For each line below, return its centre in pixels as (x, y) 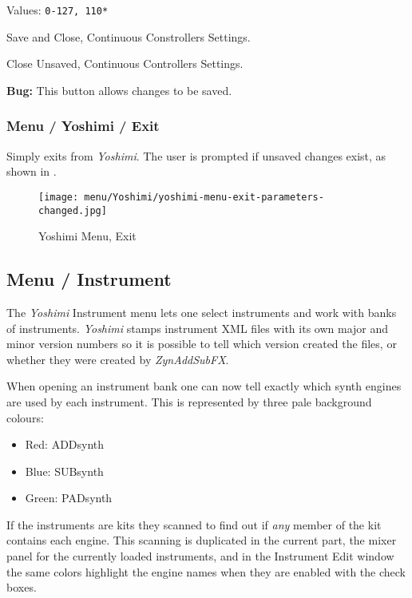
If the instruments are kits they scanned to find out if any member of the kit (194, 524)
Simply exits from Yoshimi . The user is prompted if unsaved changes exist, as (196, 155)
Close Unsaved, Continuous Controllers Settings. (125, 63)
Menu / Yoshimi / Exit (83, 126)
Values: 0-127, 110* (57, 10)
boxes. (22, 587)
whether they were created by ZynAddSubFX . (118, 359)
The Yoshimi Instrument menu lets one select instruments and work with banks (202, 312)
